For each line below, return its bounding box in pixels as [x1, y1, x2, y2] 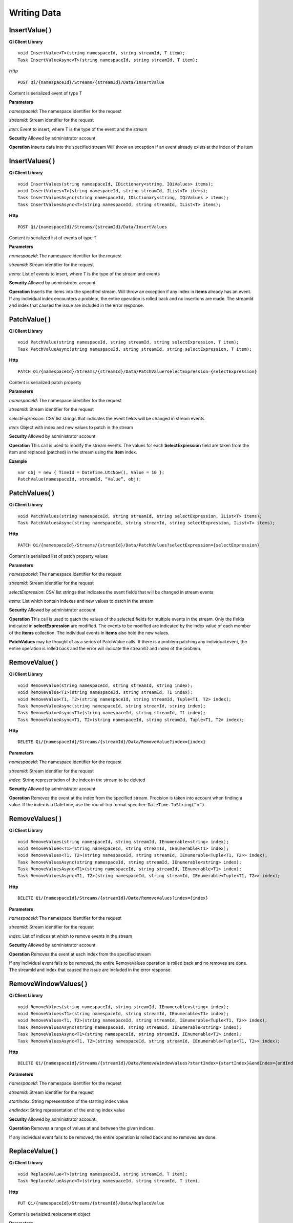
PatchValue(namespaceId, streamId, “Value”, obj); [18, 476, 142, 482]
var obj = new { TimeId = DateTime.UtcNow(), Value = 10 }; [18, 470, 165, 475]
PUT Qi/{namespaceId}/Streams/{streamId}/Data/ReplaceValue [18, 1200, 165, 1206]
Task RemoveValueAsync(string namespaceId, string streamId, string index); [18, 703, 206, 709]
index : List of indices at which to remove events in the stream [9, 933, 132, 939]
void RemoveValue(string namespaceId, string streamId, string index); [18, 682, 193, 688]
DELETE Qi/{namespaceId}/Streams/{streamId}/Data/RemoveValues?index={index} [18, 895, 209, 901]
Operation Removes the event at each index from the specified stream [9, 951, 151, 957]
